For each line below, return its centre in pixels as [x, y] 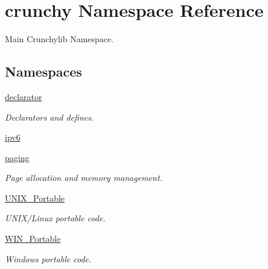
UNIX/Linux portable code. [55, 218]
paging [17, 157]
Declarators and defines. [49, 117]
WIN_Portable [33, 239]
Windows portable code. [48, 258]
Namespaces [43, 71]
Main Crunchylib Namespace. [59, 39]
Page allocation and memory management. [84, 178]
